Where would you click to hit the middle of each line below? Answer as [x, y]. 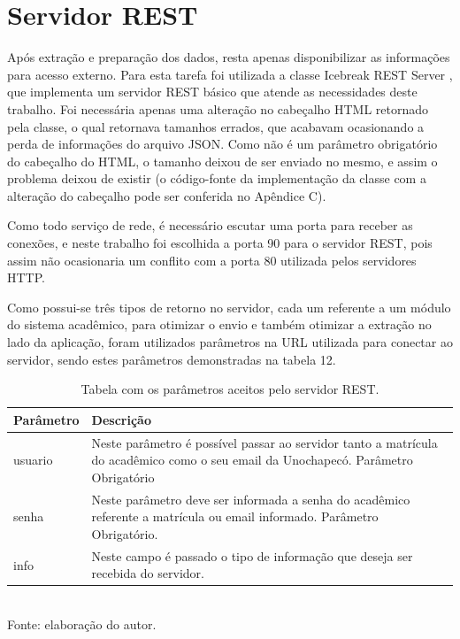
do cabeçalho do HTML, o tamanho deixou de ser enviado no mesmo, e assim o [222, 161]
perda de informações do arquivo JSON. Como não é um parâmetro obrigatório [222, 144]
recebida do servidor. [148, 573]
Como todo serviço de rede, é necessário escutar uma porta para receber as [210, 225]
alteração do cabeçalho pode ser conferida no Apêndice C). [167, 195]
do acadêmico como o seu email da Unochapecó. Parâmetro [252, 460]
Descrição [121, 419]
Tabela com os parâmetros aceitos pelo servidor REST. [230, 389]
